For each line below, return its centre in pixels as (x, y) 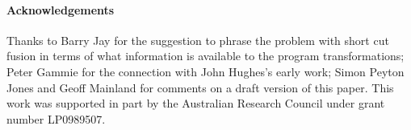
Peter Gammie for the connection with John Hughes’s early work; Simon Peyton (205, 71)
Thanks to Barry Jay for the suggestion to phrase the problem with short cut (198, 40)
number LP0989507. (56, 118)
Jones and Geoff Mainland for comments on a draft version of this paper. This (200, 87)
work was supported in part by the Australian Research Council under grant (196, 103)
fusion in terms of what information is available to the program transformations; (205, 56)
